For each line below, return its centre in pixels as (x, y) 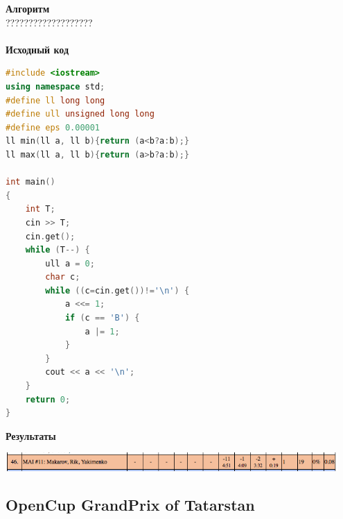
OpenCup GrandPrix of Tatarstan (130, 504)
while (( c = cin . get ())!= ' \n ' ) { (117, 290)
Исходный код (37, 49)
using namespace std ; (55, 86)
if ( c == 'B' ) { (102, 318)
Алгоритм (28, 8)
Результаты (31, 435)
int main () (30, 182)
